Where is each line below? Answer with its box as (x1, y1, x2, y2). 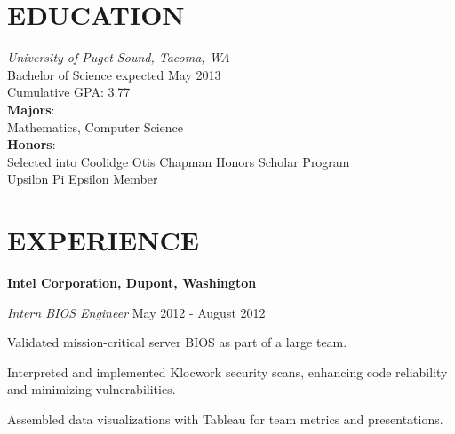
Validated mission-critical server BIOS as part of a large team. (7, 333, 347, 351)
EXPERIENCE (7, 222, 199, 258)
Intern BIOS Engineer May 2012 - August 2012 (7, 303, 266, 321)
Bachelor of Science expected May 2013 (7, 65, 221, 83)
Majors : (7, 99, 55, 118)
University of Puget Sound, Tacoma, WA (7, 48, 230, 67)
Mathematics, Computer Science (7, 117, 184, 136)
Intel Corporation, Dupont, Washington (7, 273, 257, 291)
